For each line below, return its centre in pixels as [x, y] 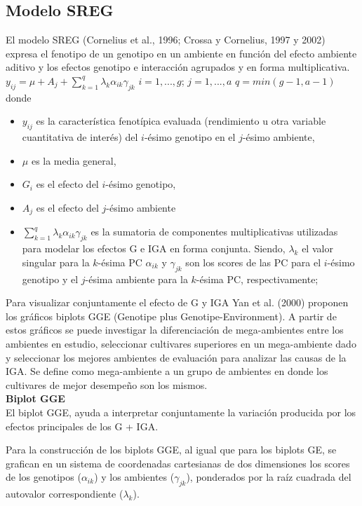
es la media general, [74, 160]
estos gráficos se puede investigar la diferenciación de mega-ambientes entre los [175, 330]
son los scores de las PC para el [253, 262]
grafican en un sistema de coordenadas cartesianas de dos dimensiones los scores [178, 463]
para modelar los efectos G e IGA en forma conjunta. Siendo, [154, 248]
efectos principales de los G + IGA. [82, 426]
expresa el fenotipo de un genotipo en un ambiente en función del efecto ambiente [181, 53]
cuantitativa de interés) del [80, 137]
